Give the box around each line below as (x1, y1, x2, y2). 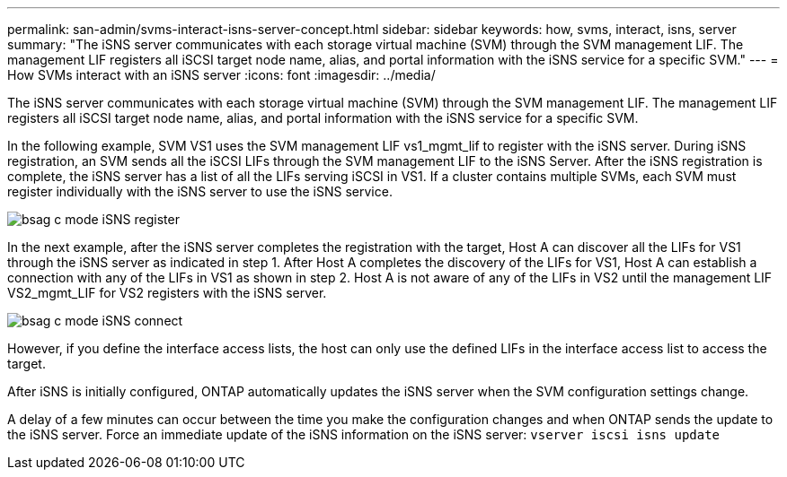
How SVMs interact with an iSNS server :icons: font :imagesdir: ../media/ (7, 67, 436, 82)
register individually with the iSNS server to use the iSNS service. (7, 184, 393, 199)
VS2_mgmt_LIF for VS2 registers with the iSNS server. (7, 285, 327, 300)
